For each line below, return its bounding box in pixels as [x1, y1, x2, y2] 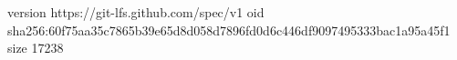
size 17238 [7, 38, 64, 57]
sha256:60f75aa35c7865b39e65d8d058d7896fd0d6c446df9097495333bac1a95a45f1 [7, 20, 451, 39]
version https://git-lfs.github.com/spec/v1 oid [7, 3, 265, 21]
